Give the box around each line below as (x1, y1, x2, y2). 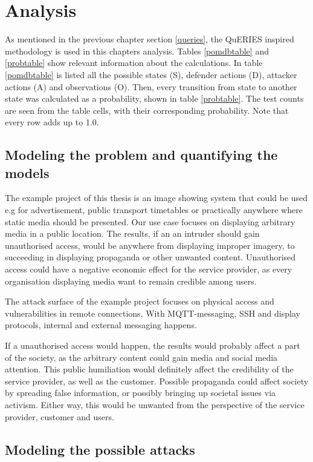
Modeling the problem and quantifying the (5, 145, 278, 164)
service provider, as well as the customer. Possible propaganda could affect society (5, 374, 309, 387)
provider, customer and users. (5, 410, 114, 423)
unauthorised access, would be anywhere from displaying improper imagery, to (5, 239, 295, 251)
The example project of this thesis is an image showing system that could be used (5, 191, 308, 204)
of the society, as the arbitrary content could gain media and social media (5, 351, 278, 363)
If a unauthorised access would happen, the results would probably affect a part (5, 339, 300, 351)
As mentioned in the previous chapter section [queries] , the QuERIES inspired (5, 33, 294, 45)
